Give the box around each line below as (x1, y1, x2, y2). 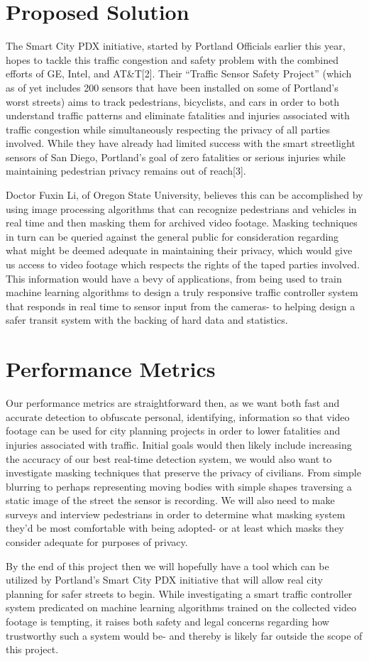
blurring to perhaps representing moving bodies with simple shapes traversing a (6, 479, 352, 493)
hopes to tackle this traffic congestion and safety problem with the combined (6, 52, 338, 67)
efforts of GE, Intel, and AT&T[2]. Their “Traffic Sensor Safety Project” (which (6, 66, 352, 81)
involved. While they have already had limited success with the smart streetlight (6, 136, 356, 151)
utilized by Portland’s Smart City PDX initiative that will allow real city (6, 572, 323, 587)
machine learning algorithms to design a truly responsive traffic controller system (6, 285, 358, 300)
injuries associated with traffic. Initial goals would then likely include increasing (6, 437, 352, 452)
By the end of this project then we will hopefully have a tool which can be (6, 558, 329, 573)
